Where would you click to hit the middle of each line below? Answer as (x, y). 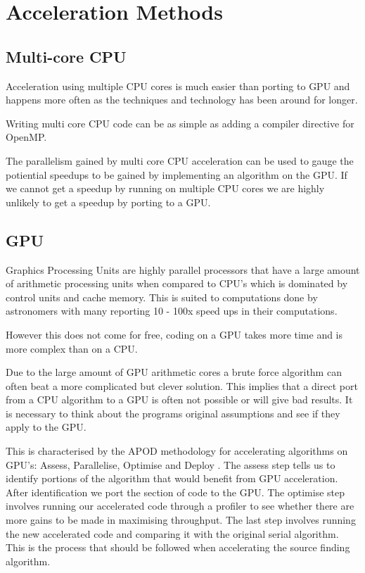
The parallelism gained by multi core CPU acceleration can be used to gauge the (180, 160)
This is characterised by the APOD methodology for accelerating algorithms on (177, 451)
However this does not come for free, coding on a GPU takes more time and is (174, 334)
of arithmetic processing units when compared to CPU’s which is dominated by (177, 283)
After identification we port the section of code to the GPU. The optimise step (175, 492)
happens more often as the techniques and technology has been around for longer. (182, 100)
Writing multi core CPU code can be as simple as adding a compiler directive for (180, 123)
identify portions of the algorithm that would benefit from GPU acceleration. (172, 478)
